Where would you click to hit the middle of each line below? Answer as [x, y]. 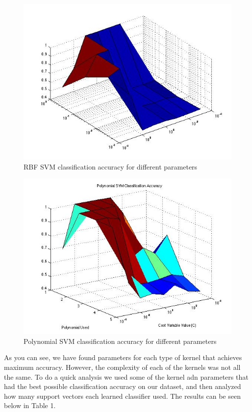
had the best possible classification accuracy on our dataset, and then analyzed [123, 386]
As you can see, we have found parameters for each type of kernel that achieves [123, 357]
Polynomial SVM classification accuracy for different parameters [120, 341]
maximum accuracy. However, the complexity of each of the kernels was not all [122, 367]
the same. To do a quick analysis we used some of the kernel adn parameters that [126, 376]
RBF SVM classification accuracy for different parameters [111, 166]
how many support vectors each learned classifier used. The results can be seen [122, 396]
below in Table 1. [30, 405]
